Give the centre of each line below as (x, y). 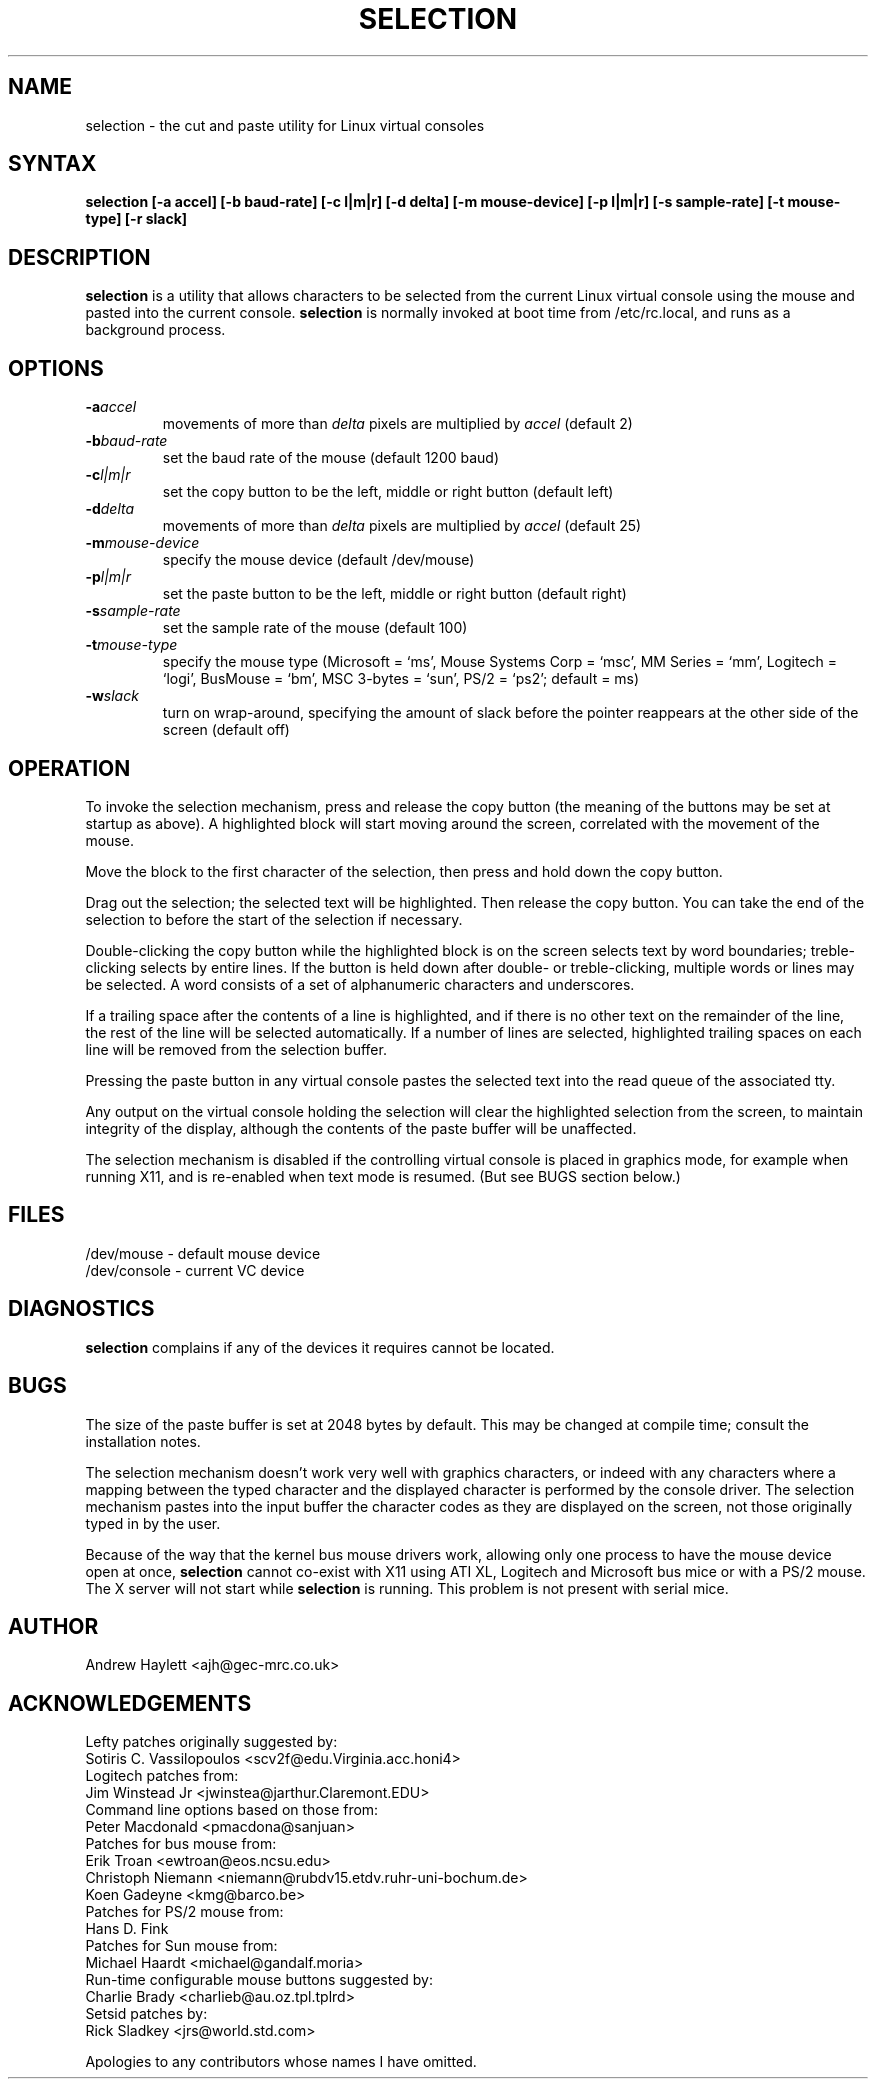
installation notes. (143, 1441)
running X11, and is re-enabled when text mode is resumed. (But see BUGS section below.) (383, 1176)
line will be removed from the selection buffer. (236, 1049)
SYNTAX (52, 164)
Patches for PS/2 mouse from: (184, 1912)
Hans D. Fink (127, 1929)
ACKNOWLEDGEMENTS (130, 1703)
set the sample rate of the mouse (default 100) (315, 628)
